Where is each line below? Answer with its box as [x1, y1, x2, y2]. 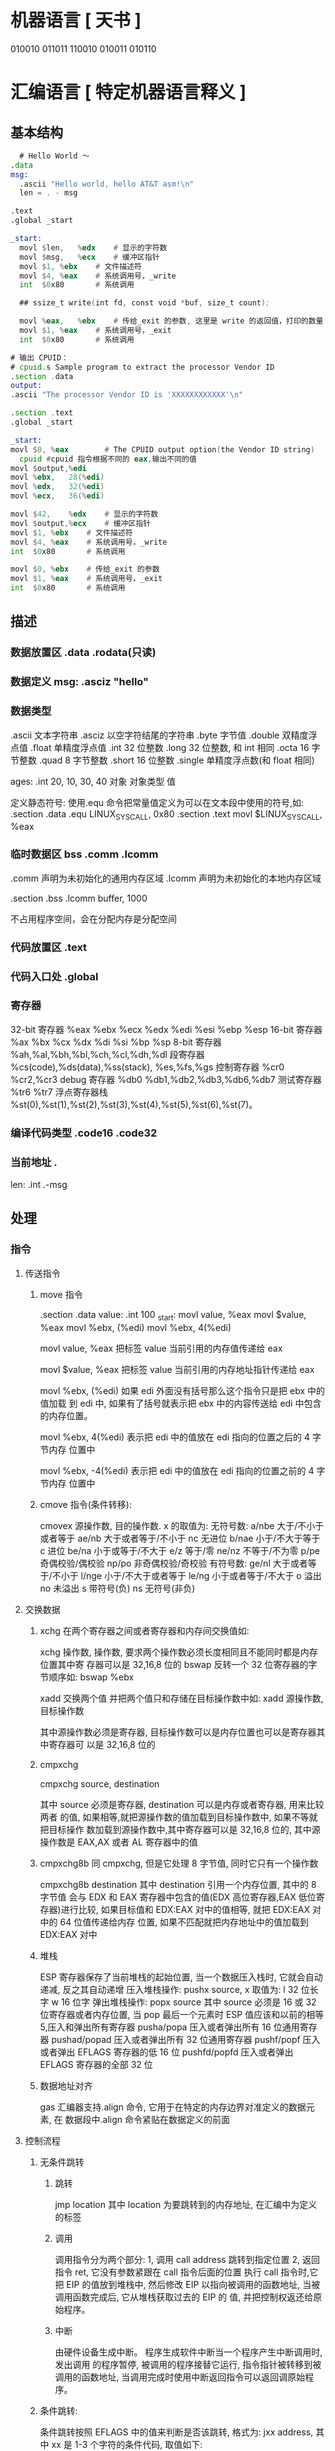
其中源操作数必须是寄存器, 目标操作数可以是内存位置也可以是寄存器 [39, 1726, 317, 1738]
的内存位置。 [39, 1409, 93, 1421]
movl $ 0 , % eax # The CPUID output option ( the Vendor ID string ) [10, 444, 315, 455]
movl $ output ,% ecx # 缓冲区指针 [10, 518, 152, 528]
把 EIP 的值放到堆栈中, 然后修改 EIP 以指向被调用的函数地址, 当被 [54, 2278, 321, 2290]
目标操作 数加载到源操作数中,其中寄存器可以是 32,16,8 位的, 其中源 [48, 1823, 321, 1835]
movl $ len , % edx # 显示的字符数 [19, 242, 168, 253]
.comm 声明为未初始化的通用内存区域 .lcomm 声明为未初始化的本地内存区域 [10, 872, 322, 884]
